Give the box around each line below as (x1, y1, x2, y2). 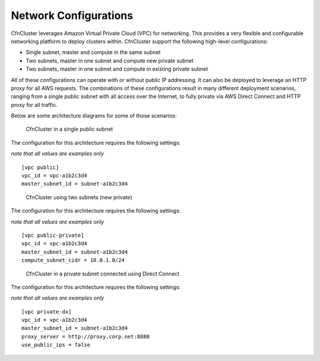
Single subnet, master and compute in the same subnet (25, 49, 161, 56)
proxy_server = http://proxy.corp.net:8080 (21, 333, 150, 340)
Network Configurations (11, 9, 133, 22)
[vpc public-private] (21, 232, 84, 239)
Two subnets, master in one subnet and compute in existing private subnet (25, 65, 209, 72)
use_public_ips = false (21, 341, 91, 349)
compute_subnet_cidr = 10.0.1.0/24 (21, 257, 125, 264)
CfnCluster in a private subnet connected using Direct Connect (25, 270, 180, 277)
